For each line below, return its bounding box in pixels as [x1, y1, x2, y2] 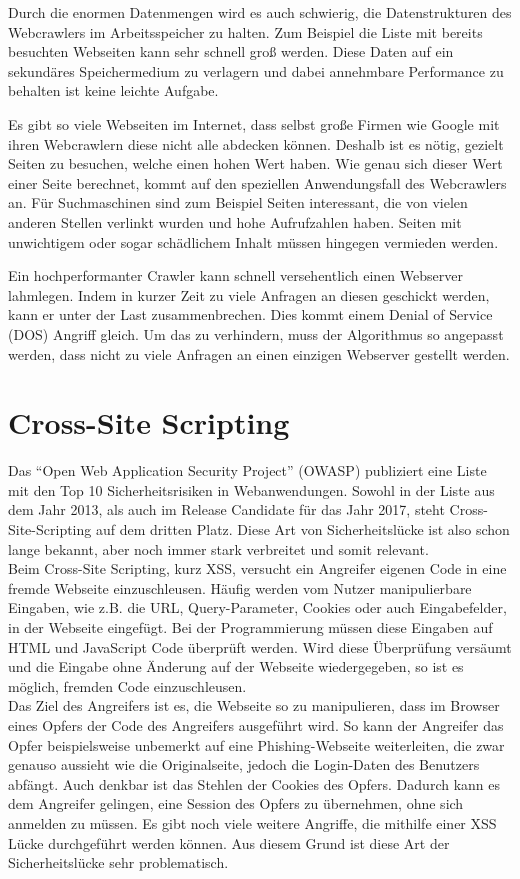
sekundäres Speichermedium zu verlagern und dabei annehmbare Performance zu [8, 60, 504, 81]
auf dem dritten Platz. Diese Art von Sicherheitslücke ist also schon [95, 519, 510, 539]
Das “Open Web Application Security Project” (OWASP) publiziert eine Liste [8, 460, 487, 481]
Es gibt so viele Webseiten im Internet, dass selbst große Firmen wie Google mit [8, 113, 500, 134]
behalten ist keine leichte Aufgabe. [8, 80, 219, 101]
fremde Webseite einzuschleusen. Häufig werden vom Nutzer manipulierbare [8, 577, 472, 598]
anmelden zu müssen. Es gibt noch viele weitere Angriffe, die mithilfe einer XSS [8, 812, 497, 833]
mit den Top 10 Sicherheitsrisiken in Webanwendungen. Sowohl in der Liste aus [8, 479, 495, 500]
